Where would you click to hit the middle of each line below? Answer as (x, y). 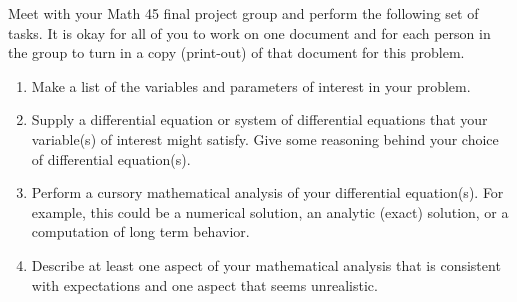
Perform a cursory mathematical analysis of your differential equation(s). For (267, 192)
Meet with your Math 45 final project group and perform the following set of (243, 13)
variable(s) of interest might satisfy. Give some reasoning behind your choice (265, 138)
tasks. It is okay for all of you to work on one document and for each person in (249, 32)
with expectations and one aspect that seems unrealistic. (204, 284)
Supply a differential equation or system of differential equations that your (259, 119)
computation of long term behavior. (140, 231)
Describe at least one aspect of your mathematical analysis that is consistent (266, 264)
